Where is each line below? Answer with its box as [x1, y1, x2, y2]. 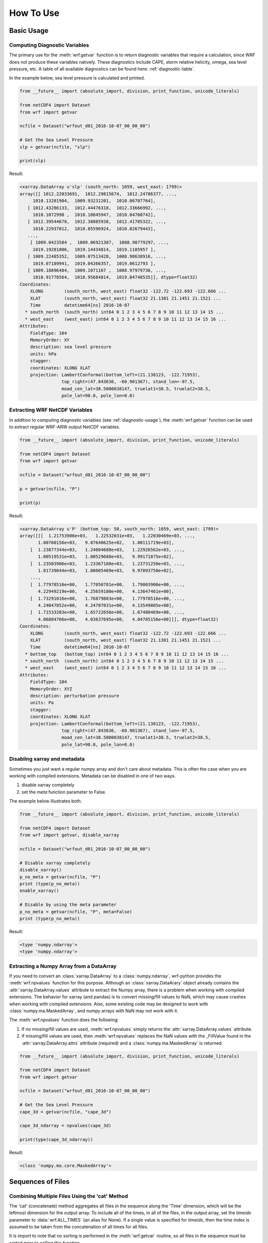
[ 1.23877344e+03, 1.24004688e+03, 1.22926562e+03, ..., [30, 547, 185, 552]
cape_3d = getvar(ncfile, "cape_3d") [19, 1109, 112, 1115]
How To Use [9, 7, 60, 18]
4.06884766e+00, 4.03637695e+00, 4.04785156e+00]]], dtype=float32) [38, 617, 219, 622]
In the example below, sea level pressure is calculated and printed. [9, 75, 145, 81]
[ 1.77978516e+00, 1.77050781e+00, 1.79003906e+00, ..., [30, 582, 185, 587]
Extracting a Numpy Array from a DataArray [9, 963, 117, 970]
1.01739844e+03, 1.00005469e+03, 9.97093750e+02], [38, 568, 174, 573]
